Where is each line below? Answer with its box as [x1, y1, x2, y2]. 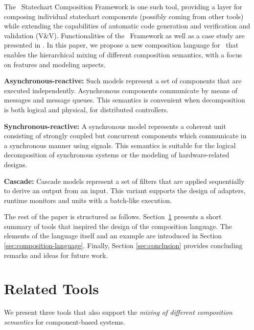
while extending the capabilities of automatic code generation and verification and [4, 21, 251, 31]
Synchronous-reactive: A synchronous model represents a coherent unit [4, 121, 226, 131]
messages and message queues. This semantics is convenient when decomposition [4, 95, 245, 105]
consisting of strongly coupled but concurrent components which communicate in [4, 130, 247, 141]
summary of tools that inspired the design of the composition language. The [4, 221, 232, 231]
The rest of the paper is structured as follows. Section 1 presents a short [4, 211, 222, 222]
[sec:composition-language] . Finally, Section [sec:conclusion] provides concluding [4, 240, 243, 251]
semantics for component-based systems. [4, 316, 125, 327]
